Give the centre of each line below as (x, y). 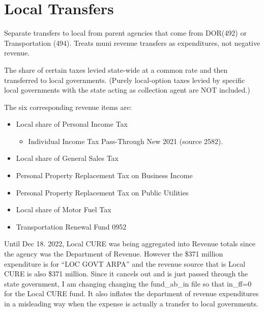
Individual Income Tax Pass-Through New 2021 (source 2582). (126, 141)
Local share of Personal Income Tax (72, 124)
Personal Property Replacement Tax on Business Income (104, 175)
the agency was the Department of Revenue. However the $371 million (114, 254)
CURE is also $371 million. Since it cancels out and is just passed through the (126, 274)
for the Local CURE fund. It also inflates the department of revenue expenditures (131, 293)
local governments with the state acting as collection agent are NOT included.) (127, 90)
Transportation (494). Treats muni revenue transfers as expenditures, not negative (132, 42)
